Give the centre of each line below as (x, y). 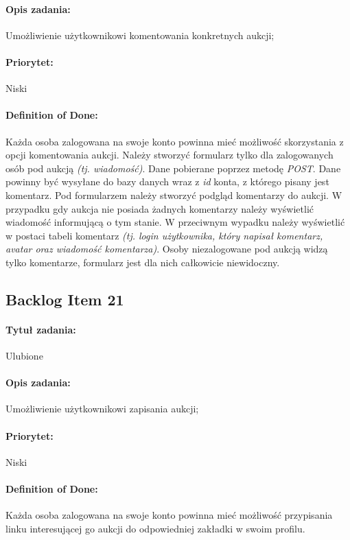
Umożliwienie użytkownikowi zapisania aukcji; (102, 409)
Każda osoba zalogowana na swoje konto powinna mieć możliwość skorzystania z (175, 141)
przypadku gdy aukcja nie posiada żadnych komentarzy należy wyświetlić (160, 208)
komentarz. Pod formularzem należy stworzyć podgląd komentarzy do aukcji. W (174, 195)
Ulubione (24, 356)
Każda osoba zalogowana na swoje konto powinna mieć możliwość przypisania (169, 515)
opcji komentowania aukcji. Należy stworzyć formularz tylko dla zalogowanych (170, 155)
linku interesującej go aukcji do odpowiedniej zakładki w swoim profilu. (155, 528)
